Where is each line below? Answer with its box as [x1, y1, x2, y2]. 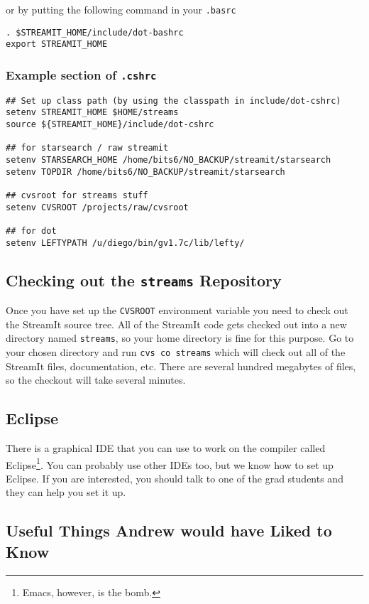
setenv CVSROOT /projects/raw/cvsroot [6, 202, 189, 212]
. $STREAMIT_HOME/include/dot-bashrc [6, 27, 184, 38]
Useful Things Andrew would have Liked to [6, 519, 332, 541]
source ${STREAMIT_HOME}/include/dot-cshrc [6, 119, 214, 130]
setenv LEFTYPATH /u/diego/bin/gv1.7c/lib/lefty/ [6, 237, 245, 248]
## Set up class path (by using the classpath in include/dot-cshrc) [6, 95, 341, 106]
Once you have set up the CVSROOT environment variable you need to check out [6, 303, 348, 318]
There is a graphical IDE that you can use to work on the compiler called [6, 441, 326, 455]
